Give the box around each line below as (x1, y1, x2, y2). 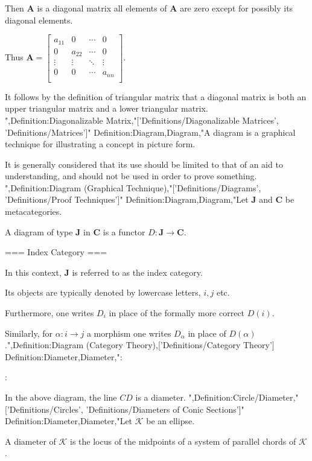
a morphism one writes (86, 326, 171, 339)
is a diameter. (135, 391, 186, 403)
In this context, (5, 265, 62, 278)
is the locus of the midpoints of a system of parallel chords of (70, 434, 296, 447)
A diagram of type (5, 225, 73, 238)
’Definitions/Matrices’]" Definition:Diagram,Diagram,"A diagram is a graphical (5, 126, 296, 138)
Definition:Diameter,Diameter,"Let (5, 415, 133, 427)
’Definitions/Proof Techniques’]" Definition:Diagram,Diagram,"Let (5, 193, 249, 206)
